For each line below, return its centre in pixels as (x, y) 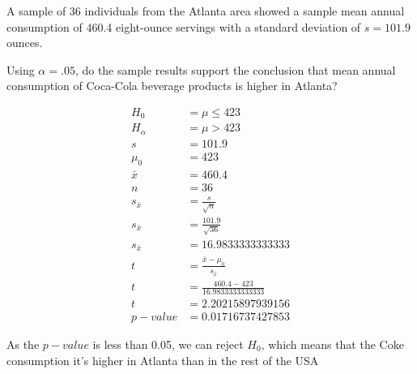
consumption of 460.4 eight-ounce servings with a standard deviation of (184, 26)
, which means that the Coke (332, 344)
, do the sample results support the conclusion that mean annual (235, 69)
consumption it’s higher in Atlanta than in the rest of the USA (163, 360)
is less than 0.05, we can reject (168, 344)
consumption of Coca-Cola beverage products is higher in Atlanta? (172, 86)
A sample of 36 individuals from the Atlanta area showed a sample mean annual (206, 11)
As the (23, 344)
